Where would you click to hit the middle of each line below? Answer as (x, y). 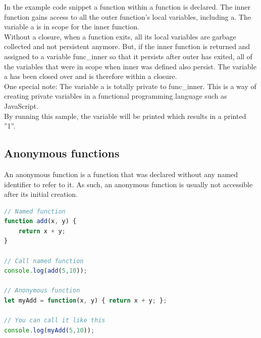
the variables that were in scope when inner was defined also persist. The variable (130, 66)
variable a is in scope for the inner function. (72, 27)
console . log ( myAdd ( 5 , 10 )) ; (49, 330)
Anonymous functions (62, 153)
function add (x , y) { (40, 221)
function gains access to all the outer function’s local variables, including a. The (127, 16)
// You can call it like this (55, 321)
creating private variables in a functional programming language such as (116, 96)
